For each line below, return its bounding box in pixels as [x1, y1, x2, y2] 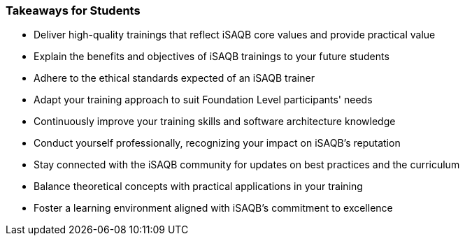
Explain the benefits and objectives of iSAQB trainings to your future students [34, 50, 389, 63]
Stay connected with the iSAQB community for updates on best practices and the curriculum [34, 159, 460, 171]
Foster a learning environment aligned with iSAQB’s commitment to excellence [34, 202, 393, 214]
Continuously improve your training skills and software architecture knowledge [34, 115, 396, 128]
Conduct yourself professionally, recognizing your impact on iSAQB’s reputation [34, 137, 401, 149]
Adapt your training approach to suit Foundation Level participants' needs [34, 94, 373, 106]
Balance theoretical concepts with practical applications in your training [34, 180, 363, 193]
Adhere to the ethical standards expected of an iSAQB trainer [34, 72, 315, 85]
